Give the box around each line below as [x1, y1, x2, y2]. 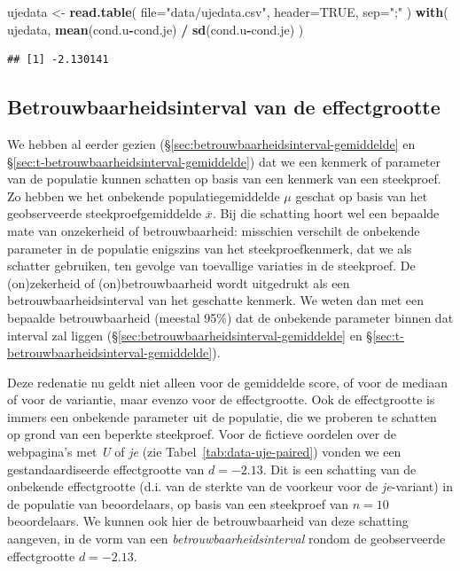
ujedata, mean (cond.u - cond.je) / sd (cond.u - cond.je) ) [7, 20, 304, 38]
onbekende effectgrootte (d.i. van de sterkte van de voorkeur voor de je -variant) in [7, 477, 453, 496]
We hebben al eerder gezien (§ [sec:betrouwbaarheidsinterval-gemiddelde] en [7, 134, 416, 153]
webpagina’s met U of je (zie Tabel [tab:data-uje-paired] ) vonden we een [7, 442, 402, 461]
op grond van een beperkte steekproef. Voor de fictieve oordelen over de [7, 425, 396, 443]
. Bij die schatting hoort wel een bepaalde [212, 204, 440, 223]
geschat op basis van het [295, 186, 428, 205]
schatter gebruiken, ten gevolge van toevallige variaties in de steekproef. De [7, 256, 416, 275]
